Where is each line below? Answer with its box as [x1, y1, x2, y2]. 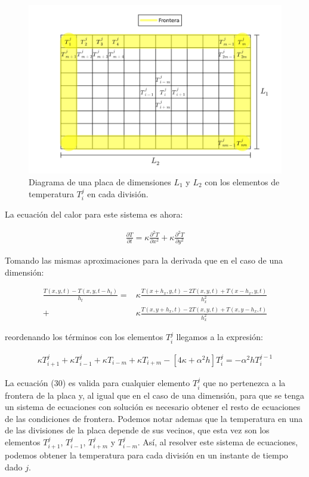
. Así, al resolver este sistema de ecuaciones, [137, 435, 298, 448]
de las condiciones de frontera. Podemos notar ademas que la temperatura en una [5, 412, 303, 424]
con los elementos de [205, 175, 280, 188]
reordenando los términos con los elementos [5, 331, 163, 343]
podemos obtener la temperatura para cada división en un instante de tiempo [5, 449, 288, 461]
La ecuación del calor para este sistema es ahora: [5, 208, 183, 220]
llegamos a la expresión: [176, 331, 263, 343]
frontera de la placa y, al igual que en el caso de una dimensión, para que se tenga [5, 389, 304, 401]
